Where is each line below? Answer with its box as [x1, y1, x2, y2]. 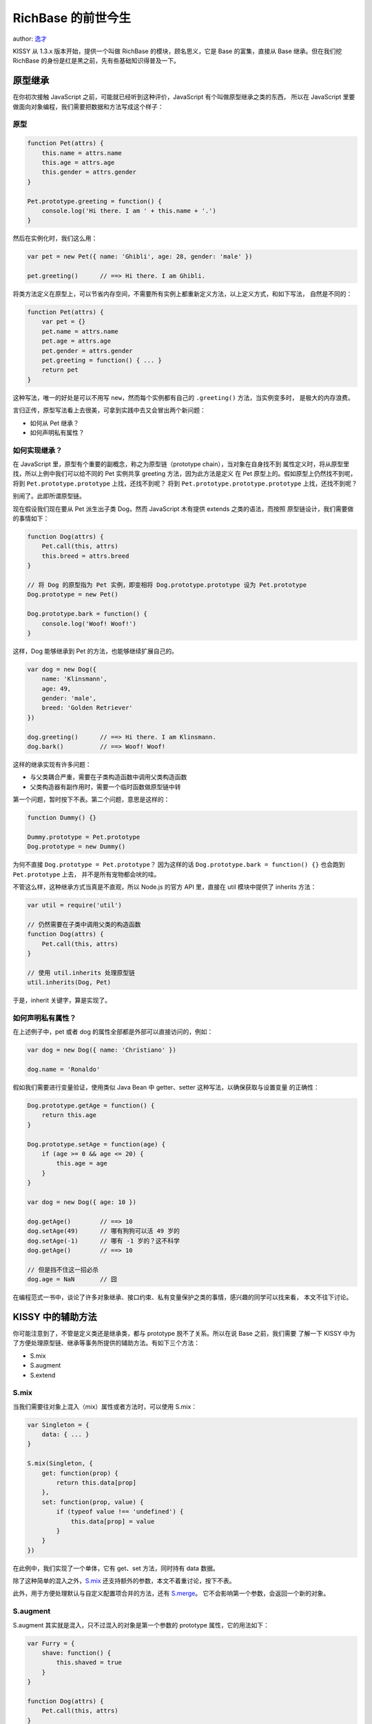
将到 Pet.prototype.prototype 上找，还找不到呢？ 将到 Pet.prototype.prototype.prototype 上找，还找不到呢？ [12, 479, 358, 488]
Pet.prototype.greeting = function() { [27, 197, 162, 205]
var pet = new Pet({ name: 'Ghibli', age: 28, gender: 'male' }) [27, 252, 253, 261]
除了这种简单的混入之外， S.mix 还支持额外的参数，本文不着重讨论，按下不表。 [12, 1576, 236, 1585]
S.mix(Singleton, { [27, 1459, 93, 1467]
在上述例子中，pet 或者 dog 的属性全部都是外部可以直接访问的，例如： [12, 1028, 214, 1036]
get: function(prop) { [41, 1469, 118, 1477]
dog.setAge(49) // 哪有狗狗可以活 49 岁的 [27, 1227, 180, 1235]
